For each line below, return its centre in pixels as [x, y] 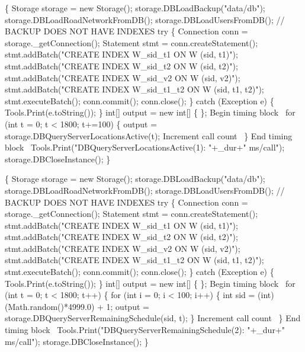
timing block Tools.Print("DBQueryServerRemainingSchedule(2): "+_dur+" [145, 330]
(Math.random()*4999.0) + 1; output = [77, 306]
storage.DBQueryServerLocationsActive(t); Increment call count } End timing [149, 135]
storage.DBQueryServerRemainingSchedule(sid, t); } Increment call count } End [153, 318]
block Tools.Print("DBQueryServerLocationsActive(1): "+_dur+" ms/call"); [145, 147]
